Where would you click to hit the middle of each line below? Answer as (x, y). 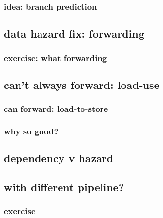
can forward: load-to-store (56, 109)
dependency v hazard (59, 158)
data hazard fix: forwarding (74, 33)
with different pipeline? (64, 187)
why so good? (31, 131)
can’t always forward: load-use (82, 84)
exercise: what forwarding (56, 57)
